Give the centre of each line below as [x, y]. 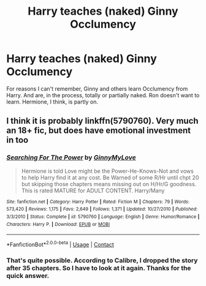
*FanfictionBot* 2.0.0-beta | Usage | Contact [60, 244]
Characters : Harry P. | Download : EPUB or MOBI [58, 224]
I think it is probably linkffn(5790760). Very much [102, 121]
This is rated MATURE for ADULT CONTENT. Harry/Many [93, 190]
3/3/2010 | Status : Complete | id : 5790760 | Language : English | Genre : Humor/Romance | [103, 216]
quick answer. [28, 276]
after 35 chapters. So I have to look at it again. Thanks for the [99, 268]
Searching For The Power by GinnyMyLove [71, 157]
